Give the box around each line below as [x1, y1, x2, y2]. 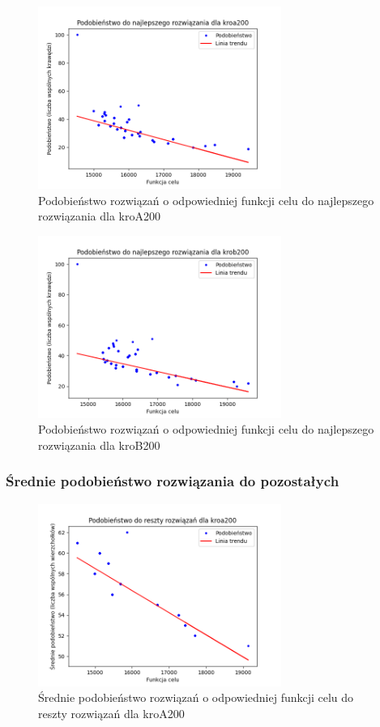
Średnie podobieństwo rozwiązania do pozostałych [6, 471, 339, 491]
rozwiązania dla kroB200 [38, 436, 160, 453]
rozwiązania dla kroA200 [38, 207, 160, 225]
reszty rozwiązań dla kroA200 [38, 704, 185, 721]
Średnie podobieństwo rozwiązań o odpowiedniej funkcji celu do [38, 689, 354, 706]
